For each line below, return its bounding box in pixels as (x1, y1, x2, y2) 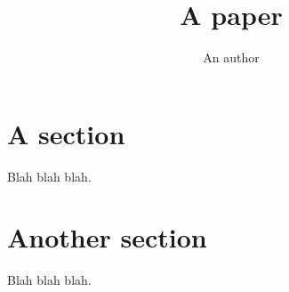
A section (7, 115, 125, 151)
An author (203, 48, 260, 67)
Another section (7, 219, 207, 255)
